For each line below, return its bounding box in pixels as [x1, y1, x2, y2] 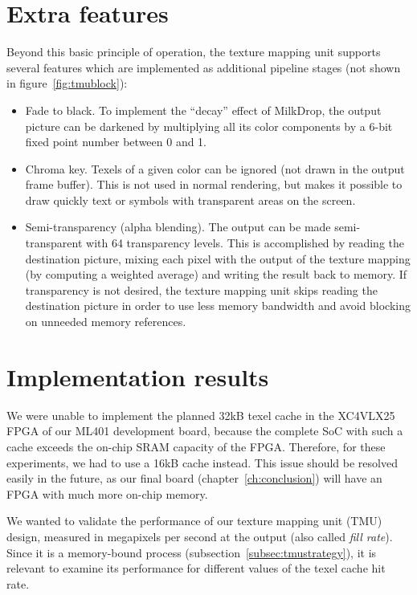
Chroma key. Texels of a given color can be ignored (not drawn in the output [25, 160, 405, 177]
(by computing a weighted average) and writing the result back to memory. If [25, 266, 407, 283]
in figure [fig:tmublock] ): [6, 75, 128, 92]
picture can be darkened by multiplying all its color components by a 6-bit [25, 117, 393, 134]
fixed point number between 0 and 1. [25, 133, 207, 150]
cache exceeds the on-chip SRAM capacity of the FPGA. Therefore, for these [6, 438, 386, 454]
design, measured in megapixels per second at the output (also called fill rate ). [6, 528, 393, 544]
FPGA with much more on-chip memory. [6, 485, 208, 502]
